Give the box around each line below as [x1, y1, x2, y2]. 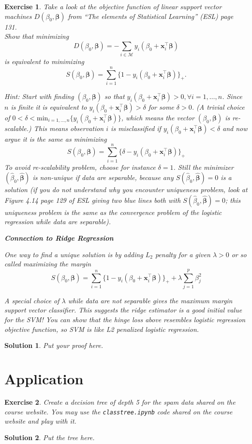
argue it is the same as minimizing [4, 133, 107, 144]
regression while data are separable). [4, 216, 111, 227]
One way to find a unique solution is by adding [4, 249, 143, 259]
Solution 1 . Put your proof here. [4, 340, 103, 350]
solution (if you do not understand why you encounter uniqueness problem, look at [4, 184, 248, 195]
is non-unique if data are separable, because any [32, 172, 174, 182]
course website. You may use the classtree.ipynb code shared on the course [4, 406, 233, 416]
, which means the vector [121, 112, 194, 122]
